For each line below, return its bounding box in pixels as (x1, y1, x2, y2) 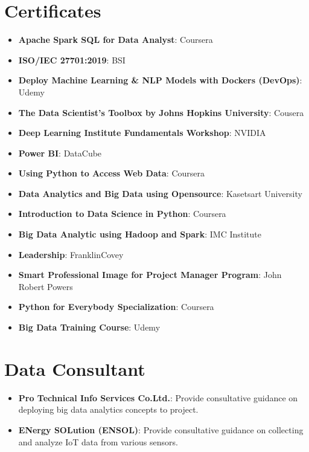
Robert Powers (18, 280, 73, 292)
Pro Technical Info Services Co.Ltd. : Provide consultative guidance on (18, 391, 298, 404)
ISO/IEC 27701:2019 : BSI (18, 53, 126, 66)
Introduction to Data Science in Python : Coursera (18, 207, 226, 220)
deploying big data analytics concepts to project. (18, 403, 199, 416)
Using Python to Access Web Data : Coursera (18, 167, 205, 179)
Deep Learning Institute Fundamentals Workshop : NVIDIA (18, 126, 266, 139)
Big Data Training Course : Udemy (18, 321, 161, 334)
